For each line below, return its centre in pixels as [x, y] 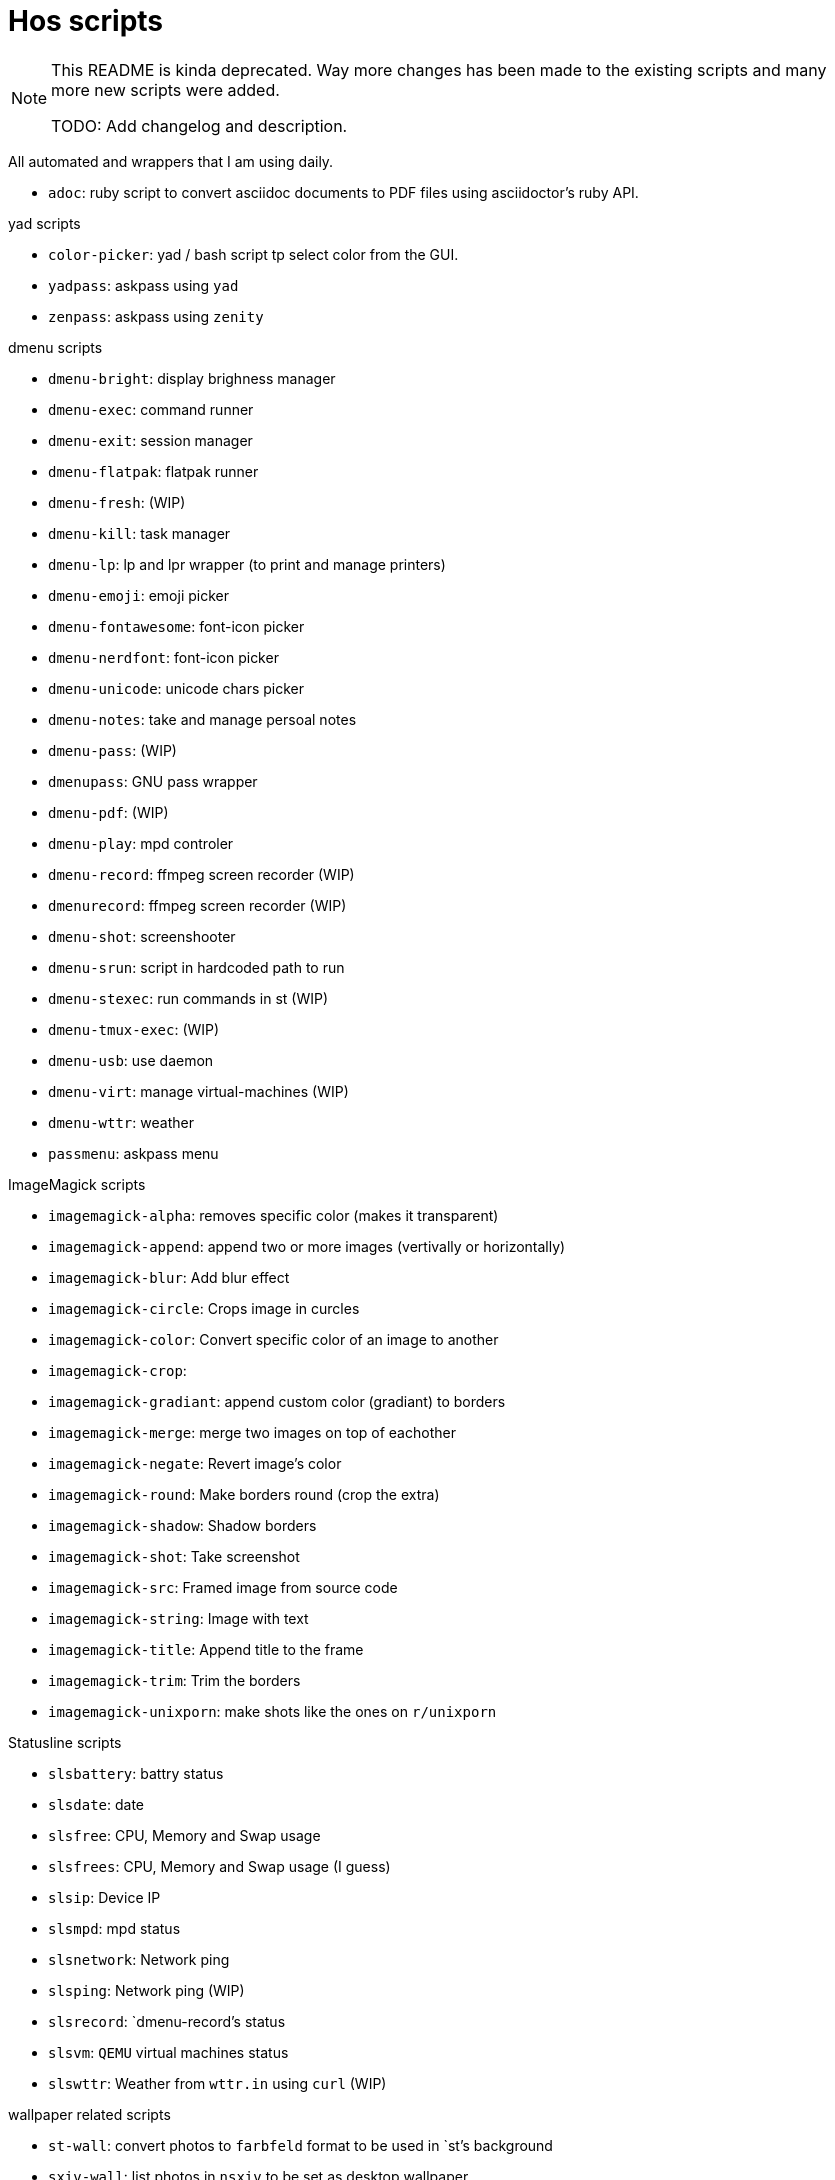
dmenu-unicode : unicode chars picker [176, 688]
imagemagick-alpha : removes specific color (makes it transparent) [273, 1215]
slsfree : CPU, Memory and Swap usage [184, 1835]
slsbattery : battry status [136, 1773]
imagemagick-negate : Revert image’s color [195, 1463]
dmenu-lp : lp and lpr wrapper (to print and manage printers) [247, 564]
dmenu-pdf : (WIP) [108, 812]
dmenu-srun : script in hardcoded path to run [196, 967]
